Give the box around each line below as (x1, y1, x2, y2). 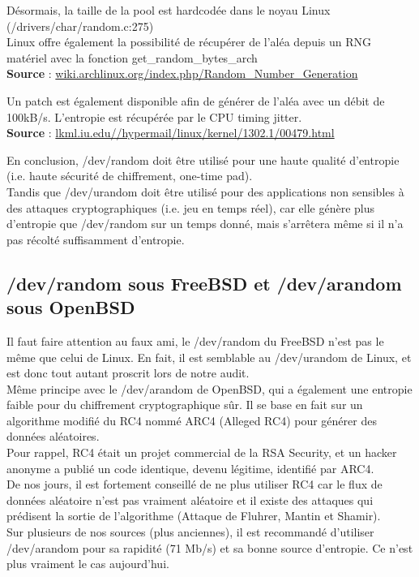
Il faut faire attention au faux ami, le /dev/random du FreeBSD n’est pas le (6, 332, 384, 349)
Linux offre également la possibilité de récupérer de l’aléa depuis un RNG (6, 33, 372, 50)
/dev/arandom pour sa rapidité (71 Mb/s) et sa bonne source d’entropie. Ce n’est (6, 539, 413, 556)
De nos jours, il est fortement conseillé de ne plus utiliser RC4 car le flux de (6, 476, 383, 493)
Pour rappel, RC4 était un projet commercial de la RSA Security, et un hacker (6, 444, 397, 461)
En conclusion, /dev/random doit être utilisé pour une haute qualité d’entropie (6, 151, 400, 168)
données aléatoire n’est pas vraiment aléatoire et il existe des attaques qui (6, 491, 374, 508)
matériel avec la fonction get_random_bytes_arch (6, 49, 258, 66)
